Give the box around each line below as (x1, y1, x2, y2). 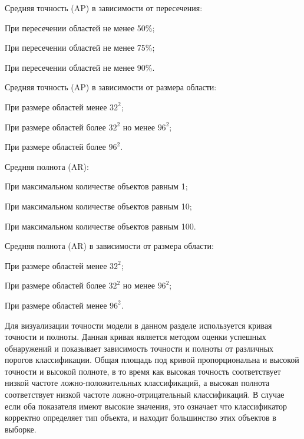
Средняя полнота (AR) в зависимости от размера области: (5, 240, 214, 252)
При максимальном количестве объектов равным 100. (5, 219, 196, 232)
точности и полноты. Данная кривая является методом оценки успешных (5, 330, 266, 343)
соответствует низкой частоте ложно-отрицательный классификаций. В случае (5, 388, 285, 401)
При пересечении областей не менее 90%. (5, 61, 155, 73)
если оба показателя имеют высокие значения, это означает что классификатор (5, 399, 287, 412)
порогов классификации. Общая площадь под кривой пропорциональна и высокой (5, 353, 299, 366)
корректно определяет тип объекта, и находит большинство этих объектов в (5, 411, 276, 424)
